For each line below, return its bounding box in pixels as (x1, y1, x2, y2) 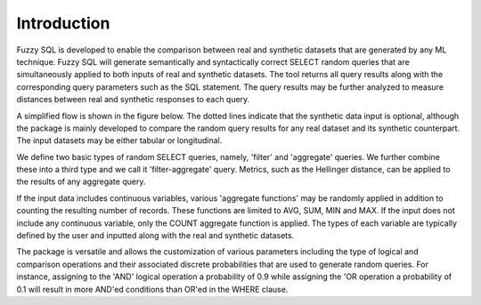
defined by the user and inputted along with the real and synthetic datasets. (16, 230, 295, 241)
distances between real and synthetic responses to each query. (16, 94, 250, 105)
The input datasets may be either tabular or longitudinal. (16, 135, 223, 146)
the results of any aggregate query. (16, 176, 146, 187)
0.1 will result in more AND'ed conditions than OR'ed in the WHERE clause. (16, 284, 289, 294)
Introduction (16, 13, 110, 33)
